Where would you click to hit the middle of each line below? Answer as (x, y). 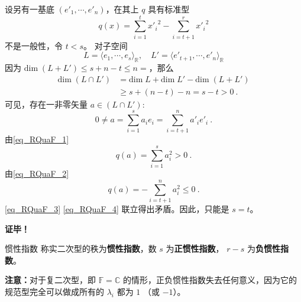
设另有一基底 (30, 9)
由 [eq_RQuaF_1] (37, 139)
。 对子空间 (105, 45)
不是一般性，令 (34, 45)
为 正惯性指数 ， (195, 249)
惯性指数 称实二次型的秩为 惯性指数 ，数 (81, 249)
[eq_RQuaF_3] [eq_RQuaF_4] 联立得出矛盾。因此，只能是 (117, 208)
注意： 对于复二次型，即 (50, 280)
